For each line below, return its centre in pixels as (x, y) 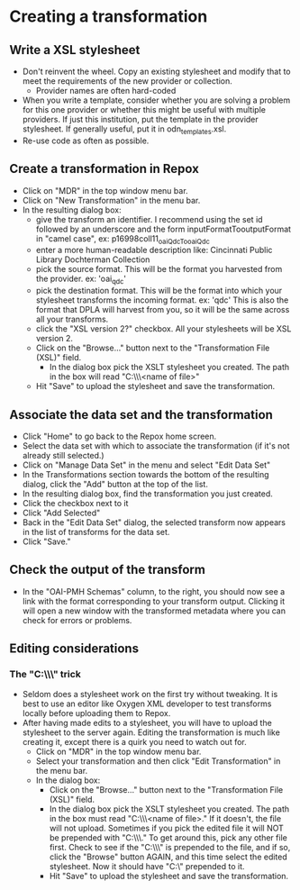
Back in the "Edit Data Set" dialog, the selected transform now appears (154, 522)
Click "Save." (46, 541)
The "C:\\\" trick (45, 675)
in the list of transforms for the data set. (96, 532)
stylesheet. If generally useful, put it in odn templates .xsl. (124, 130)
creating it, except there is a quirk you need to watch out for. (134, 741)
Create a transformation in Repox (105, 169)
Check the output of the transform (107, 570)
